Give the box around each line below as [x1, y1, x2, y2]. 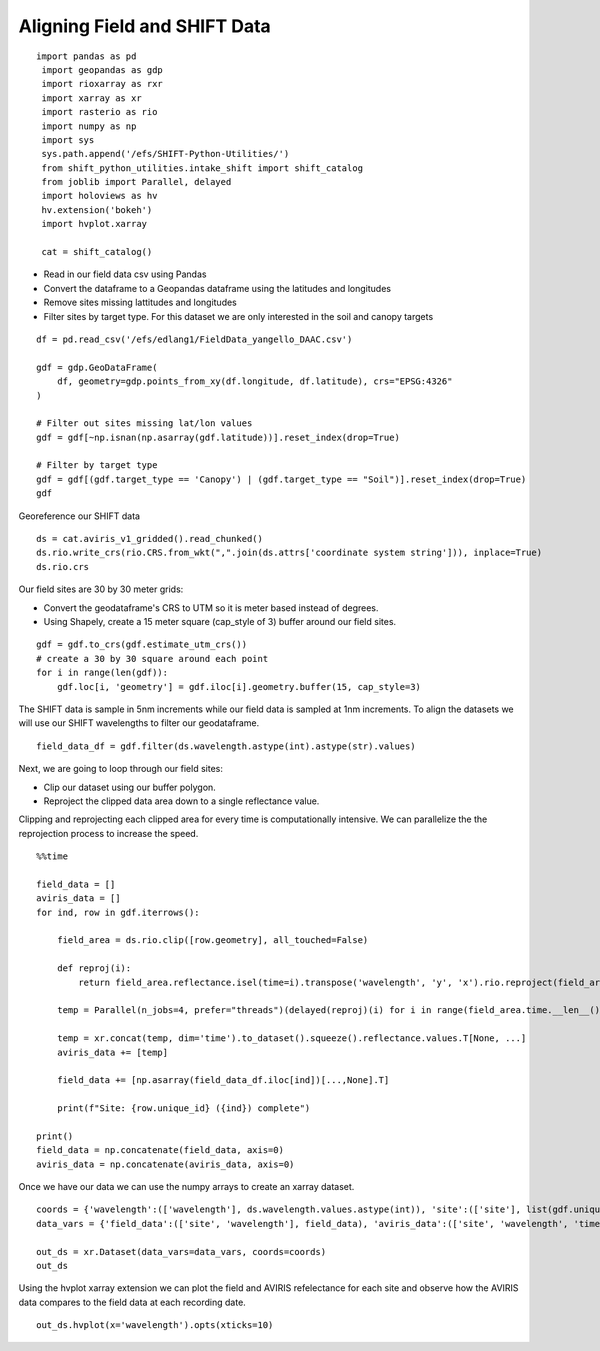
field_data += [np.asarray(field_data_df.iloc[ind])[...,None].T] [56, 1075, 390, 1086]
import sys [41, 134, 95, 145]
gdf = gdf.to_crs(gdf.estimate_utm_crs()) [36, 639, 248, 650]
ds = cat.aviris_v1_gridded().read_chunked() [36, 533, 264, 545]
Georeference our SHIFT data [18, 510, 140, 522]
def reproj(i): [56, 963, 132, 974]
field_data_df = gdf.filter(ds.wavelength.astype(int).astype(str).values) [36, 740, 416, 752]
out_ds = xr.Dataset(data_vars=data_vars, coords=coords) [36, 1246, 327, 1257]
